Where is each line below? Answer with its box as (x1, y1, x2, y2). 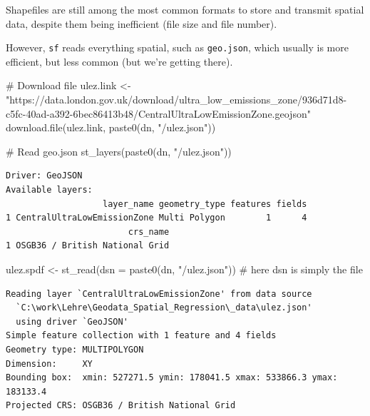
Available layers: (6, 185, 93, 195)
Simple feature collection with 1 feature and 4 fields (6, 330, 277, 341)
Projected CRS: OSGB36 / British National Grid (6, 400, 236, 411)
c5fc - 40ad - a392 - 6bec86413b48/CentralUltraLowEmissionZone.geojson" (6, 106, 311, 121)
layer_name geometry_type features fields (103, 198, 307, 209)
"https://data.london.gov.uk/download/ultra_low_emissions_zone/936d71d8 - (6, 92, 347, 107)
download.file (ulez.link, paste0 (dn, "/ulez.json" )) (6, 120, 216, 135)
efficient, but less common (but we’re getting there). (6, 54, 233, 69)
